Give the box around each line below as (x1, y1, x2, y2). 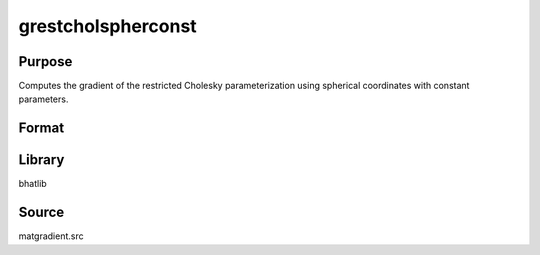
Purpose (18, 53, 73, 70)
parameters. (18, 93, 69, 105)
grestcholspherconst (18, 15, 197, 37)
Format (18, 120, 65, 137)
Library (18, 151, 65, 169)
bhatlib (18, 178, 47, 190)
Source (18, 204, 65, 221)
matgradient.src (18, 230, 84, 242)
